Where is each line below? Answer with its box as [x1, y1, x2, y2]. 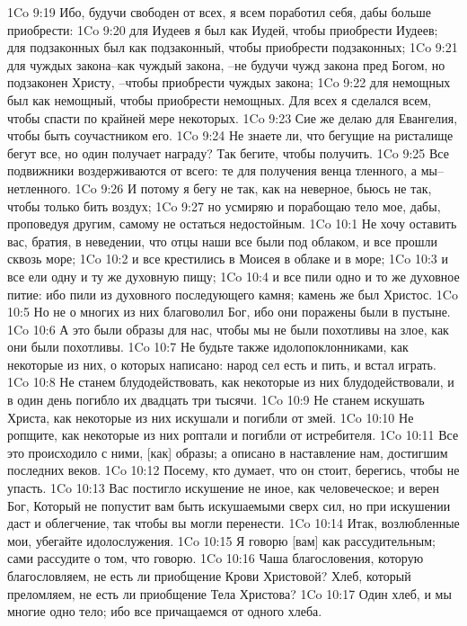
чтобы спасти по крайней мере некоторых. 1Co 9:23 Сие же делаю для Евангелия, [7, 108, 458, 127]
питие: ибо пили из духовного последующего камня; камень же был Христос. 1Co [7, 284, 458, 303]
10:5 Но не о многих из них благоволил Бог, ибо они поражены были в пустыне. [7, 302, 451, 321]
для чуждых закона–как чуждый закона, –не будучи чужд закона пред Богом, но [7, 55, 445, 74]
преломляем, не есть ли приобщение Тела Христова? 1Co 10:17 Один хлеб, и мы [7, 584, 452, 603]
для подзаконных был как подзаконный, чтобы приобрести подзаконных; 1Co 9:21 [7, 38, 458, 57]
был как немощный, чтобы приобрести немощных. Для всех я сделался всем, [7, 90, 432, 109]
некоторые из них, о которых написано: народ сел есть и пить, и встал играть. [7, 354, 436, 373]
